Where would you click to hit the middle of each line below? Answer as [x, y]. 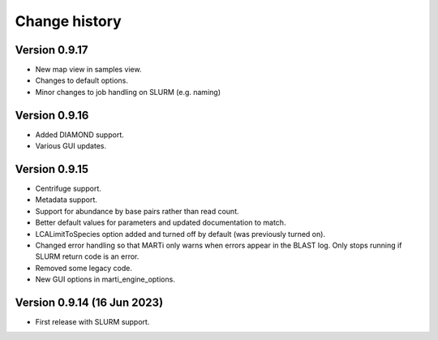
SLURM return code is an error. [87, 256]
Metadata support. [66, 200]
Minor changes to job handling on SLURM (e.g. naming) [128, 92]
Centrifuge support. [68, 189]
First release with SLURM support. [92, 322]
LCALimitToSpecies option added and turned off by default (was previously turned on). [180, 234]
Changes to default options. [82, 80]
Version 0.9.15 [52, 169]
